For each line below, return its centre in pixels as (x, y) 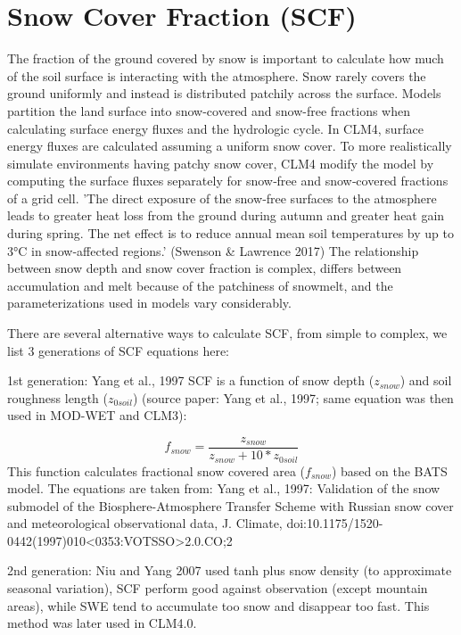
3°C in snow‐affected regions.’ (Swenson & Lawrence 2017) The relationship (213, 250)
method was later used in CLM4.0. (102, 623)
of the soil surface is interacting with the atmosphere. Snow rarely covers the (217, 75)
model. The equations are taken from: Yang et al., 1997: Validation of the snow (224, 488)
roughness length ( (58, 397)
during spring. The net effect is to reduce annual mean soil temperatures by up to (230, 233)
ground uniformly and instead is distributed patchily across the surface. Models (224, 93)
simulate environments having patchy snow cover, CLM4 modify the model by (221, 163)
